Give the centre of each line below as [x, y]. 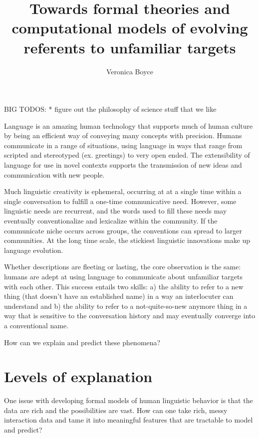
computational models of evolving [130, 28]
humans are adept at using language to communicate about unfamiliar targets [123, 276]
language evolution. [34, 250]
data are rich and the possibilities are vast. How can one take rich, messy [116, 410]
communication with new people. [54, 174]
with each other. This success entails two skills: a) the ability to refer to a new [124, 286]
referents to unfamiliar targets [130, 47]
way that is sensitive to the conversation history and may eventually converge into [130, 316]
